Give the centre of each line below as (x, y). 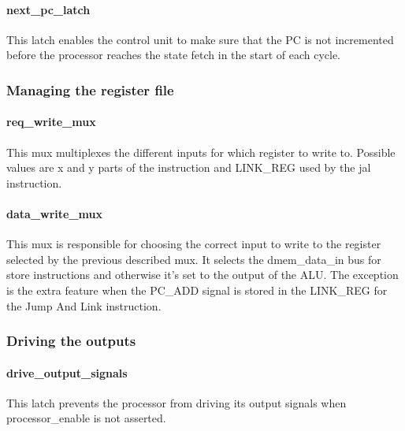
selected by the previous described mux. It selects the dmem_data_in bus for (194, 259)
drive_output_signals (67, 372)
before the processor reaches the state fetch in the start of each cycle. (174, 55)
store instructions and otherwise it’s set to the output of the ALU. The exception (202, 275)
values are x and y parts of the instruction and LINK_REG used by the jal (189, 167)
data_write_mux (54, 214)
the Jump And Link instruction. (84, 305)
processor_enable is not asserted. (86, 418)
